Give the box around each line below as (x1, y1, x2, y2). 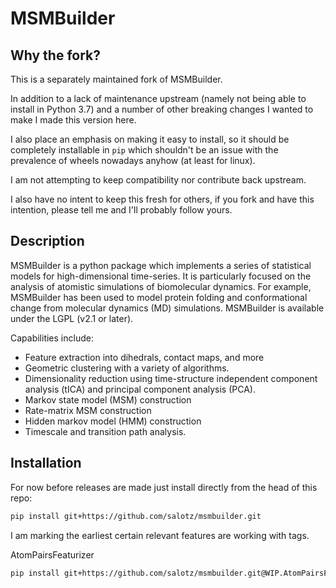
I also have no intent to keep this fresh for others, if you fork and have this (10, 193, 315, 205)
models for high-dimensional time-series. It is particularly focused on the (10, 270, 312, 282)
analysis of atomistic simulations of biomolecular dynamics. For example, (10, 280, 312, 292)
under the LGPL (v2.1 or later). (10, 312, 134, 324)
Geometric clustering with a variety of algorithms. (24, 362, 230, 374)
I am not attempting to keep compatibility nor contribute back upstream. (10, 174, 307, 186)
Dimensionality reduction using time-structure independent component (24, 372, 318, 384)
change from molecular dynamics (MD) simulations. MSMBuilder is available (10, 302, 325, 314)
